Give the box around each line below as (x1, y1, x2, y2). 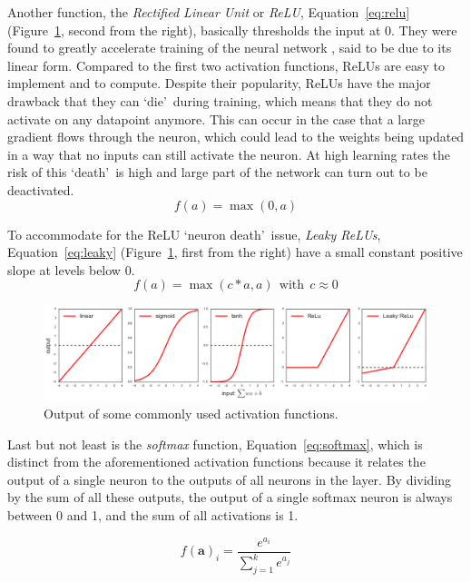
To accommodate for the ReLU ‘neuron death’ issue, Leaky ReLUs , (7, 224, 381, 243)
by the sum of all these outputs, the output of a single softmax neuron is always (7, 488, 453, 507)
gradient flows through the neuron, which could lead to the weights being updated (7, 127, 465, 146)
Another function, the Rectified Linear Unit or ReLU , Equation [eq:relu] (7, 3, 410, 21)
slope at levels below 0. (7, 260, 135, 279)
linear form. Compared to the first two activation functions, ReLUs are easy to (7, 55, 445, 74)
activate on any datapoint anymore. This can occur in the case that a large (7, 109, 425, 128)
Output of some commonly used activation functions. (44, 404, 339, 423)
